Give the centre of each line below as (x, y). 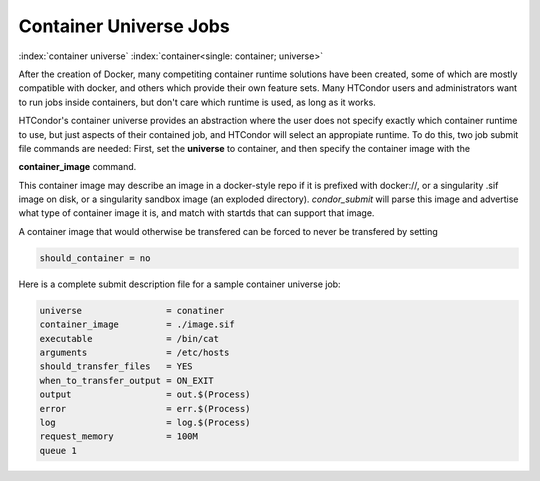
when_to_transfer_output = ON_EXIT (126, 380)
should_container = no (95, 258)
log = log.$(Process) (145, 422)
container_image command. (77, 167)
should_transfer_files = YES (116, 366)
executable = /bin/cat (129, 338)
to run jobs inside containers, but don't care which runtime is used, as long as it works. (197, 102)
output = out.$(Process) (145, 394)
